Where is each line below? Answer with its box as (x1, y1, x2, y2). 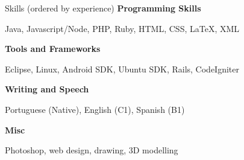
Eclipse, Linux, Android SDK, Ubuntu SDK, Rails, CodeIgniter (5, 62, 240, 75)
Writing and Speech (5, 83, 89, 95)
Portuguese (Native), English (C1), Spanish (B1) (5, 103, 185, 115)
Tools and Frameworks (5, 42, 101, 55)
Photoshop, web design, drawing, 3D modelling (5, 144, 178, 156)
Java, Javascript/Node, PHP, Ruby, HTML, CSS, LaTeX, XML (5, 22, 240, 34)
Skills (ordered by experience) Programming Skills (5, 2, 201, 14)
